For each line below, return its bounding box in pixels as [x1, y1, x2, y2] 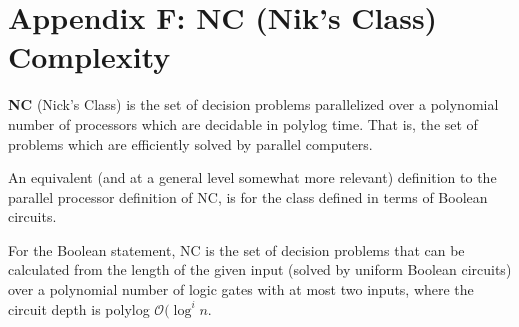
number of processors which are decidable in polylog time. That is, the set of [8, 113, 478, 134]
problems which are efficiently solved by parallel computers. [8, 133, 373, 154]
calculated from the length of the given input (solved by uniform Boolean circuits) [8, 259, 512, 280]
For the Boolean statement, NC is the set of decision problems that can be [8, 239, 465, 260]
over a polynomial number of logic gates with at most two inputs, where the [8, 279, 474, 300]
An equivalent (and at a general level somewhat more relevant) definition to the [8, 167, 497, 188]
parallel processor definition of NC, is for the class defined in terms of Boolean [8, 186, 488, 207]
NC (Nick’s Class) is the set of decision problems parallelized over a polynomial [8, 94, 499, 115]
